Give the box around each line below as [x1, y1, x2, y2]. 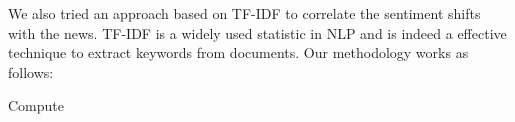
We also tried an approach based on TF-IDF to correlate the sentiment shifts [8, 3, 481, 23]
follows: [8, 61, 54, 82]
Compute [8, 95, 64, 116]
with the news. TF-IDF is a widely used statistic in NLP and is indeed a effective [8, 22, 507, 43]
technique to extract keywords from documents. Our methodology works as [8, 42, 469, 63]
